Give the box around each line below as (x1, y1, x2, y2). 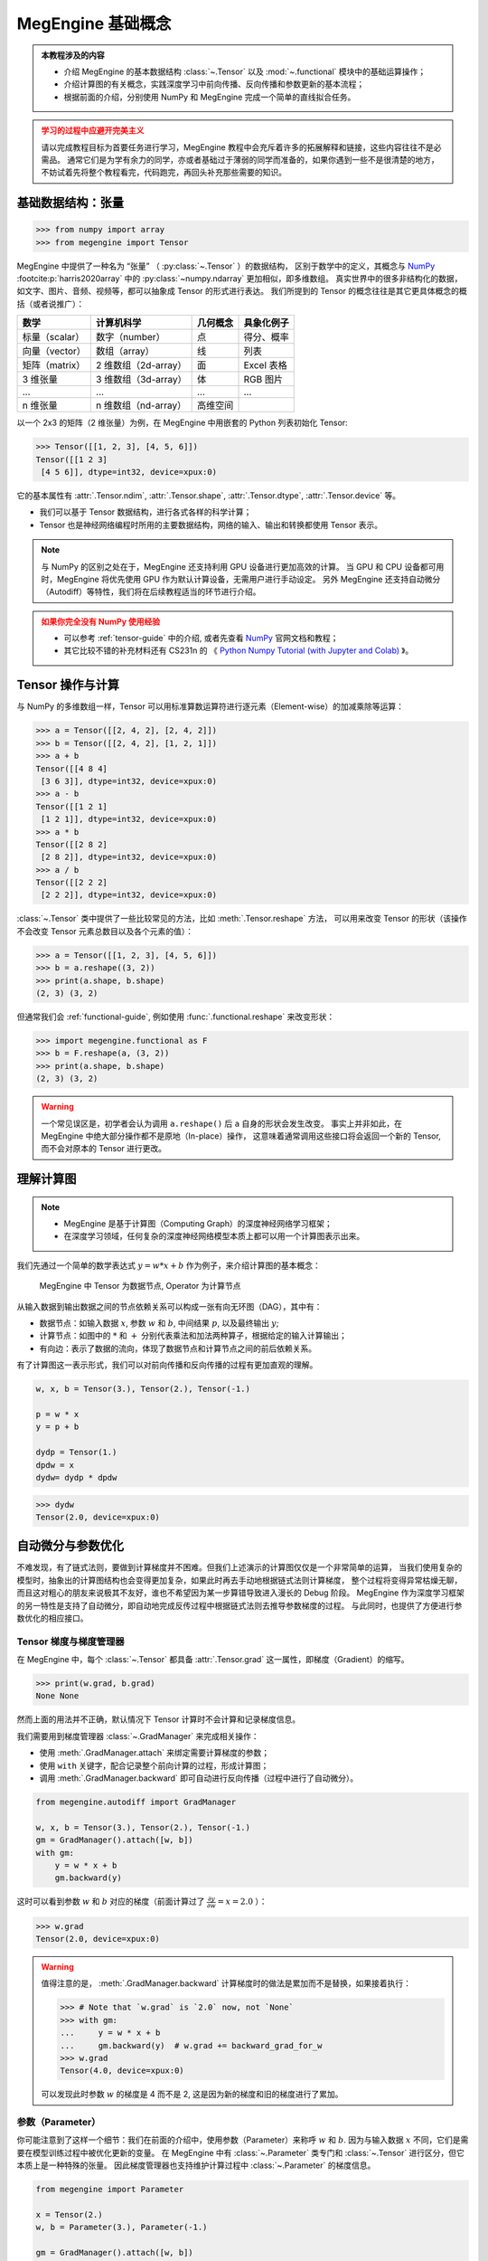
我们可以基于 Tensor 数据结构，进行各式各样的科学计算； (39, 506, 252, 517)
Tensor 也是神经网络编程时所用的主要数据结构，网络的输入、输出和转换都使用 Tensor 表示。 (39, 519, 383, 530)
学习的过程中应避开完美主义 (41, 125, 145, 136)
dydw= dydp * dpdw (35, 1472, 117, 1482)
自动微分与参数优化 (16, 1538, 124, 1554)
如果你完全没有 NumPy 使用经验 (41, 616, 161, 627)
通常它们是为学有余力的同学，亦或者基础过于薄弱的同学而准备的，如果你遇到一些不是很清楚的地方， (66, 154, 439, 165)
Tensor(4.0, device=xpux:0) (60, 2066, 184, 2076)
